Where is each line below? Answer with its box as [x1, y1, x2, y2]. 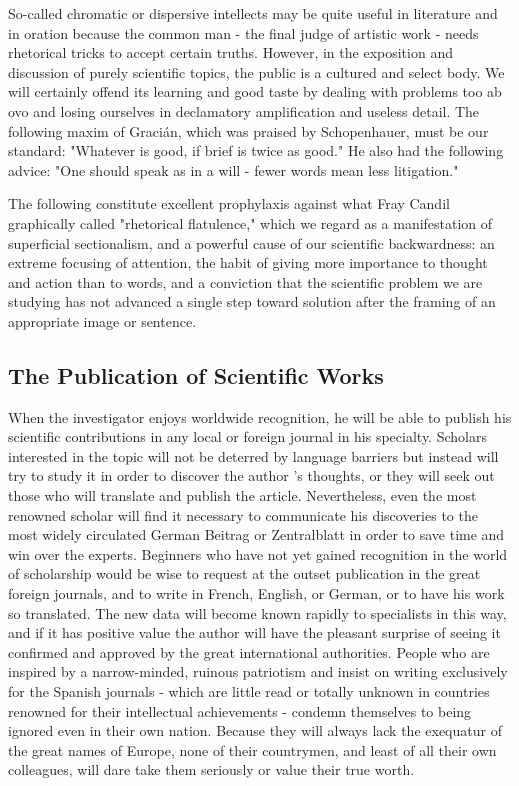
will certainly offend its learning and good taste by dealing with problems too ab [8, 81, 502, 102]
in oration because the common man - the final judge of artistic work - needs [8, 22, 479, 43]
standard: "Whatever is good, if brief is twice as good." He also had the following [8, 140, 504, 161]
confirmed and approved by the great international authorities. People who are [8, 641, 490, 662]
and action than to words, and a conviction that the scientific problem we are [8, 271, 483, 292]
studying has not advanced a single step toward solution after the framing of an [8, 291, 496, 312]
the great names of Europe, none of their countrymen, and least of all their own [8, 739, 497, 760]
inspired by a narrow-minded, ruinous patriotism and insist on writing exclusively [8, 661, 508, 682]
